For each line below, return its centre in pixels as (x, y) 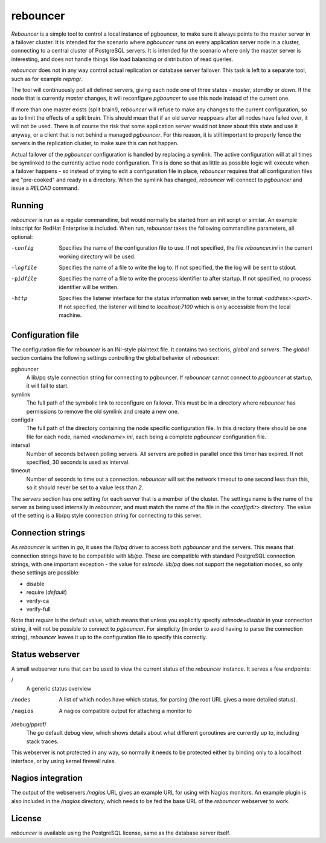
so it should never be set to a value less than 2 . (85, 487)
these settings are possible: (46, 573)
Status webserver (45, 654)
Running (27, 205)
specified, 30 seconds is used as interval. (78, 462)
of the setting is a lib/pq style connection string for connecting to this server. (107, 516)
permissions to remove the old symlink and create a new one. (103, 411)
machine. (70, 315)
